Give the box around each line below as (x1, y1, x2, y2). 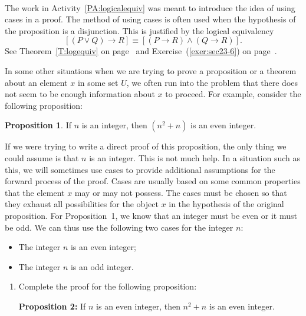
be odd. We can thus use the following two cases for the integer (5, 221, 233, 233)
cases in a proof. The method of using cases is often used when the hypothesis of (5, 13, 296, 25)
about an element (5, 76, 68, 88)
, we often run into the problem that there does (126, 76, 298, 88)
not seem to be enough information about (5, 88, 155, 100)
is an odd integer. (70, 260, 134, 272)
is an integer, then (81, 119, 147, 131)
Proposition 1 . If (5, 119, 71, 131)
